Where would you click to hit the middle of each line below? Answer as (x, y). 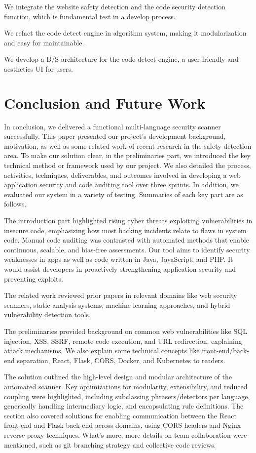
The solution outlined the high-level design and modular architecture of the (118, 377)
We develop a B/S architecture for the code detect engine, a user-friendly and (121, 59)
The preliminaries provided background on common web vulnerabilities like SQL (126, 331)
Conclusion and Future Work (105, 103)
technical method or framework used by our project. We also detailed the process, (128, 165)
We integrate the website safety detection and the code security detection (115, 6)
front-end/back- (225, 350)
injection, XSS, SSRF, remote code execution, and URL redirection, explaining (123, 341)
